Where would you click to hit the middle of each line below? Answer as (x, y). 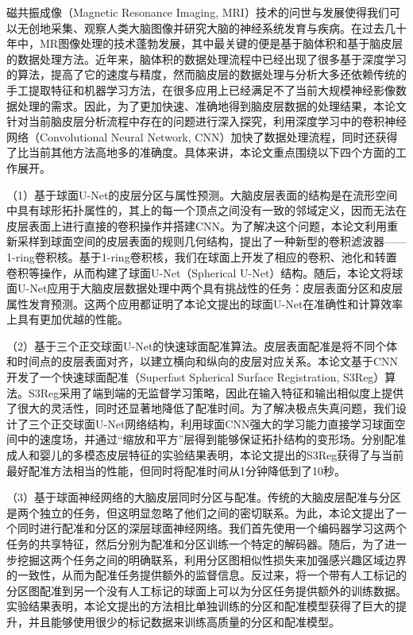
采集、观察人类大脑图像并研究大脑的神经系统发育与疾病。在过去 (217, 27)
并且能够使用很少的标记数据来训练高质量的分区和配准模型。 (184, 621)
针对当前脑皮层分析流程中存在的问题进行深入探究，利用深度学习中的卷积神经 (206, 121)
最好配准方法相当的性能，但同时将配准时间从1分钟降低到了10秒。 (176, 470)
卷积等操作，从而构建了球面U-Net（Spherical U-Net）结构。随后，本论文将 (199, 272)
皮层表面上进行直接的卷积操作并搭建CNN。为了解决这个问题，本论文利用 (197, 225)
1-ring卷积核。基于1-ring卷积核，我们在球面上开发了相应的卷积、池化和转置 (202, 256)
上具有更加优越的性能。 (68, 319)
